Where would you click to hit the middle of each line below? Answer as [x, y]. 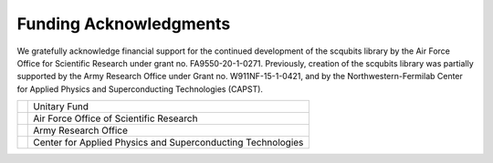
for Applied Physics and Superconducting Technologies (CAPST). [140, 89]
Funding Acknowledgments [124, 24]
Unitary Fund [61, 107]
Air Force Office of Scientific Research [115, 118]
